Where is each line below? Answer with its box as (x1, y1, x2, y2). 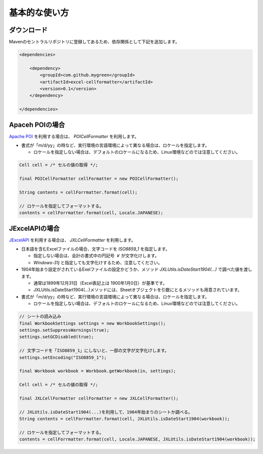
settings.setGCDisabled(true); (19, 334, 94, 340)
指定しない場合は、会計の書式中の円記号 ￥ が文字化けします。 (33, 253, 159, 258)
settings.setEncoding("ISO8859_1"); (19, 355, 107, 360)
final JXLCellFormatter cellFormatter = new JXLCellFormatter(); (19, 395, 179, 401)
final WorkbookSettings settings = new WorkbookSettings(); (19, 320, 166, 326)
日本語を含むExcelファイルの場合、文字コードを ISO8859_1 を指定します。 (21, 246, 170, 252)
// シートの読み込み (19, 314, 61, 319)
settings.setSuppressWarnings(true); (19, 327, 110, 333)
